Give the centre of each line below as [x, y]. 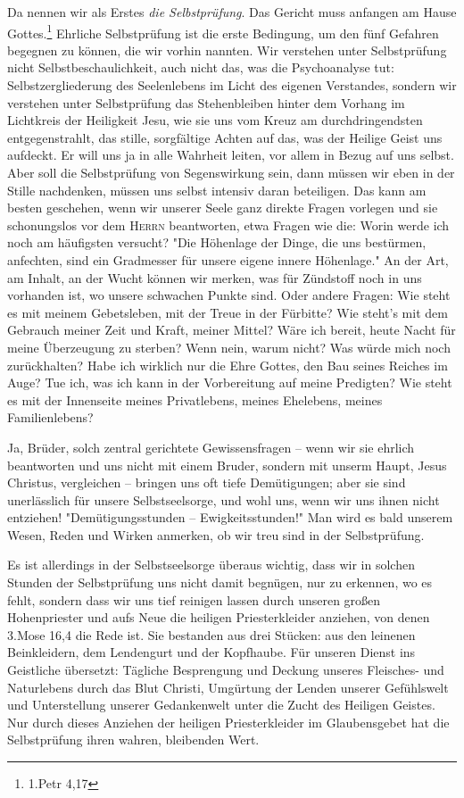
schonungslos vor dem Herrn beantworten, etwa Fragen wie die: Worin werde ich [228, 224]
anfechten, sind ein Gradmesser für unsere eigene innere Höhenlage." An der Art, [228, 259]
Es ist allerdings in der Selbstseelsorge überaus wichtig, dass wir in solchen [211, 565]
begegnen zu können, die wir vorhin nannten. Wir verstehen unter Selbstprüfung [227, 50]
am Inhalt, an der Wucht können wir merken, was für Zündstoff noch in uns [215, 277]
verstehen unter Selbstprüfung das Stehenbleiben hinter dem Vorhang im [206, 102]
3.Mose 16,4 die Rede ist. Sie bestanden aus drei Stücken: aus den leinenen [211, 634]
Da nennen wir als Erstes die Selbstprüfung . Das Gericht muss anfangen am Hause [232, 12]
